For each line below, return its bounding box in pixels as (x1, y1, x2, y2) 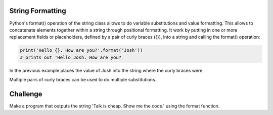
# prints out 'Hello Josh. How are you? (20, 54, 121, 60)
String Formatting (9, 7, 66, 15)
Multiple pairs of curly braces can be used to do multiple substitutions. (9, 77, 157, 83)
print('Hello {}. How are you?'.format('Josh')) (20, 48, 143, 53)
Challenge (9, 89, 42, 98)
